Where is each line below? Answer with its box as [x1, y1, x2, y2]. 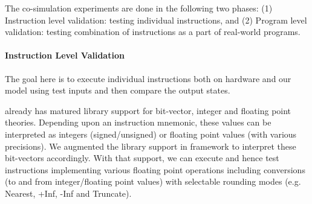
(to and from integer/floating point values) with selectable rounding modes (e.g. [5, 175, 301, 188]
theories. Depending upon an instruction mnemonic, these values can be [5, 116, 271, 129]
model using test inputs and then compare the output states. [5, 84, 230, 97]
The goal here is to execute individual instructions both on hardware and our [5, 72, 291, 84]
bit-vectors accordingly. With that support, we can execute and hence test [5, 151, 279, 164]
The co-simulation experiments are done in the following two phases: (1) [5, 2, 273, 14]
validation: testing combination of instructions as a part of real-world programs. [5, 25, 301, 38]
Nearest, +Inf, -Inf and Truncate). [5, 186, 132, 199]
